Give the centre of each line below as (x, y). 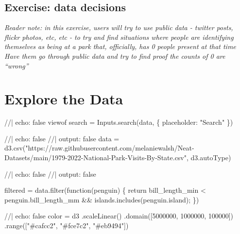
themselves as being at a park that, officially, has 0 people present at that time (120, 46)
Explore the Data (64, 99)
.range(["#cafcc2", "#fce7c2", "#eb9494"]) (67, 226)
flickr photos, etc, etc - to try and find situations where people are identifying (119, 37)
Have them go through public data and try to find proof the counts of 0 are (115, 56)
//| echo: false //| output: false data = (62, 138)
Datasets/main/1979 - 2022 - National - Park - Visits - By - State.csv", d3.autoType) (118, 158)
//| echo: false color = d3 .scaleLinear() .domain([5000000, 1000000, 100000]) (119, 216)
